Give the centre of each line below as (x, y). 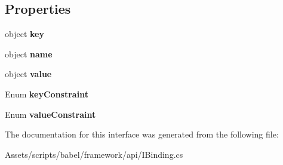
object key (24, 34)
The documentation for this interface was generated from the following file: (142, 134)
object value (28, 74)
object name (29, 54)
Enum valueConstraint (50, 114)
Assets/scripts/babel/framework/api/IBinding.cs (94, 154)
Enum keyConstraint (47, 94)
